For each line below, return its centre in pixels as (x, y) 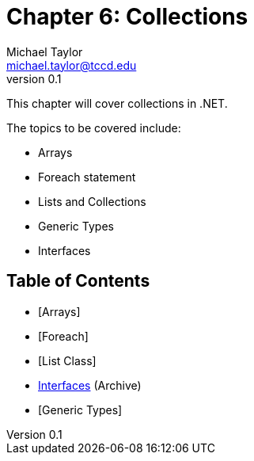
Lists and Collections (92, 201)
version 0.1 (34, 78)
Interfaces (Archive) (90, 385)
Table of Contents (78, 281)
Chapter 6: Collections (127, 17)
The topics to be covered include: (94, 128)
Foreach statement (87, 177)
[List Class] (67, 360)
